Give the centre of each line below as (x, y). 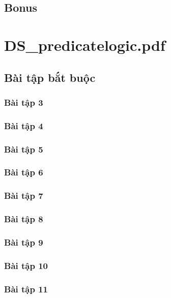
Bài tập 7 (24, 196)
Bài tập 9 (24, 242)
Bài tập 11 (26, 289)
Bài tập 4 (24, 125)
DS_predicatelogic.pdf (85, 44)
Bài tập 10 (26, 265)
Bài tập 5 (24, 149)
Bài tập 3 (24, 102)
